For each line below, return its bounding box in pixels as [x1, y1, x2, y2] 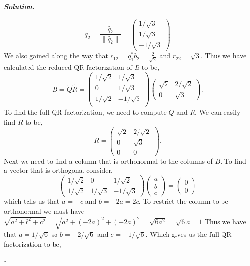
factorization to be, [4, 238, 61, 249]
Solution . [4, 1, 35, 11]
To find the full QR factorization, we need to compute [4, 106, 167, 117]
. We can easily [195, 106, 241, 117]
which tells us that [4, 196, 60, 206]
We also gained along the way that [4, 50, 109, 61]
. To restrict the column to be [139, 196, 228, 206]
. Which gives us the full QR [145, 229, 232, 239]
